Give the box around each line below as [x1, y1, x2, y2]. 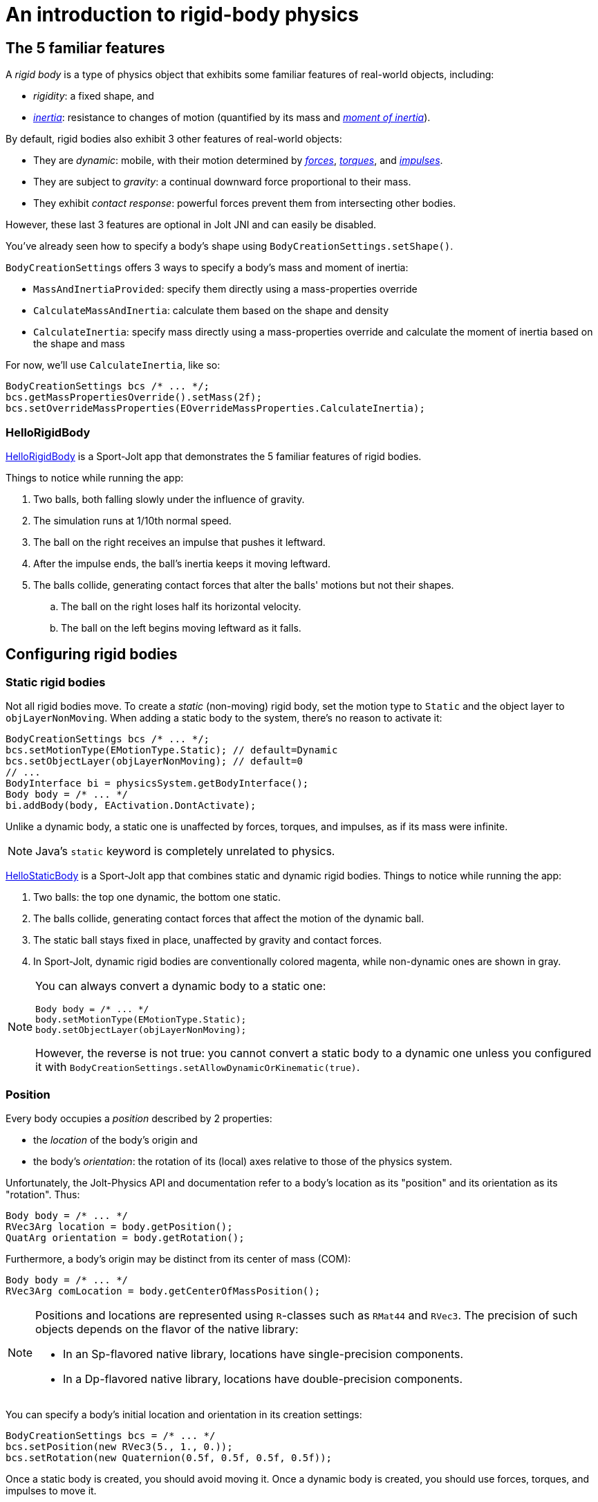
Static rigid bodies [6, 675, 106, 689]
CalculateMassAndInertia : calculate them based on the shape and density [33, 304, 389, 317]
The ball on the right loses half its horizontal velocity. [61, 600, 301, 612]
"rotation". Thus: [6, 1188, 80, 1200]
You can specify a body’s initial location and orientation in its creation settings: [6, 1408, 362, 1420]
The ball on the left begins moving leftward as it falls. [61, 621, 301, 634]
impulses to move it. [6, 1484, 97, 1496]
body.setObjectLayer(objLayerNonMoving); [35, 1025, 247, 1036]
